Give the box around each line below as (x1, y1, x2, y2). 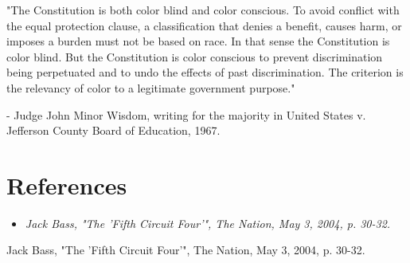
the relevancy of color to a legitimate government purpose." (6, 79, 295, 96)
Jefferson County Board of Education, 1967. (6, 122, 221, 139)
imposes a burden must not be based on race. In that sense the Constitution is (6, 33, 390, 49)
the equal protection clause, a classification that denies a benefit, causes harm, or (6, 17, 402, 33)
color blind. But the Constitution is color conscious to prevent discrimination (6, 48, 383, 65)
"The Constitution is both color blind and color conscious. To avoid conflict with (6, 2, 400, 18)
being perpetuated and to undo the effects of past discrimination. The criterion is (6, 64, 404, 80)
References (6, 168, 127, 201)
